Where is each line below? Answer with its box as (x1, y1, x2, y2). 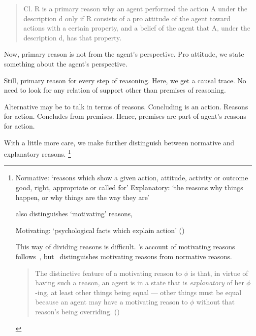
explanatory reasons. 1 (4, 147, 71, 159)
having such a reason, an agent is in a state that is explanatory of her (35, 277, 244, 288)
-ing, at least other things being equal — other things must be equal (35, 287, 242, 297)
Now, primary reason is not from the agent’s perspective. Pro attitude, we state (4, 49, 244, 59)
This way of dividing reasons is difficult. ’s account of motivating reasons (15, 241, 235, 252)
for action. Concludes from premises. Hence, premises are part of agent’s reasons (4, 111, 246, 121)
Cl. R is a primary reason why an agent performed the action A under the (23, 3, 248, 13)
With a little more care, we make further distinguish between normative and (4, 137, 234, 147)
